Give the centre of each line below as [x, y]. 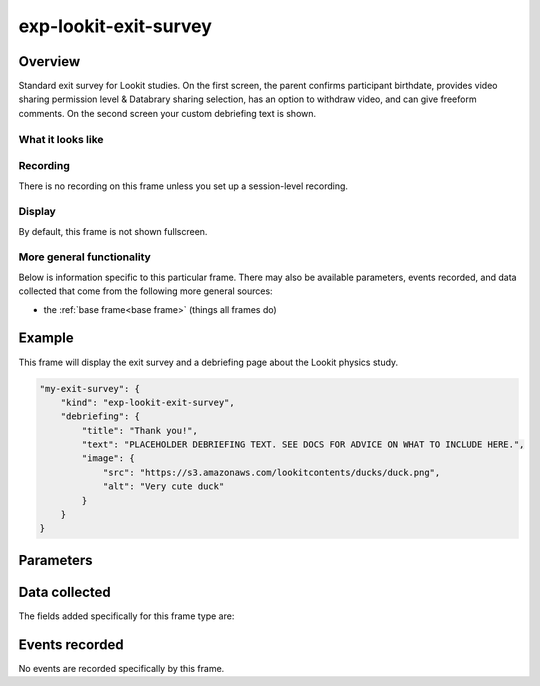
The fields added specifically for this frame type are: [126, 616]
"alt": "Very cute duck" [163, 486]
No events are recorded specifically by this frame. [121, 668]
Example [46, 338]
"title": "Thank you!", [140, 430]
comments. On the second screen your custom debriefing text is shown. [167, 113]
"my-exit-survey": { [89, 388]
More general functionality [85, 257]
